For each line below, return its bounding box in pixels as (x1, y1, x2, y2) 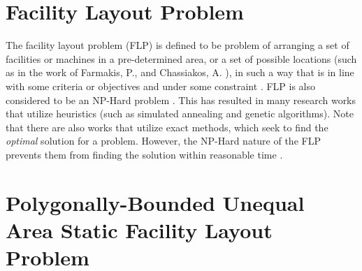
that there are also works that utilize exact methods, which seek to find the (6, 119, 328, 134)
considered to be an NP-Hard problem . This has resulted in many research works (6, 92, 356, 107)
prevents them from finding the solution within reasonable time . (6, 147, 283, 161)
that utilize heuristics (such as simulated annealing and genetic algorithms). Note (6, 106, 354, 121)
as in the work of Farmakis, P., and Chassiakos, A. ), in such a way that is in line (6, 65, 354, 80)
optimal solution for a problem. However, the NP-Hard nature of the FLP (6, 133, 321, 148)
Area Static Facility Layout (6, 215, 273, 244)
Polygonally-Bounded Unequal (6, 188, 305, 217)
